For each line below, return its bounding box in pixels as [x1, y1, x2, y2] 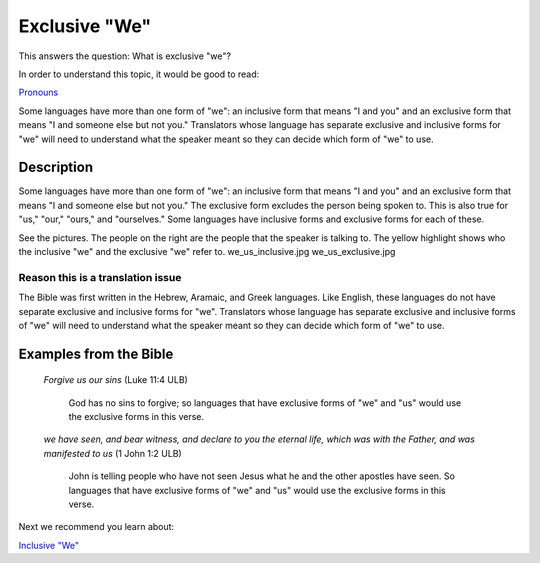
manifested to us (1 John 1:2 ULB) [43, 447, 182, 459]
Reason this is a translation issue [18, 270, 182, 284]
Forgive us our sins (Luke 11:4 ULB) [43, 374, 189, 386]
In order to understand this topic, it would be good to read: [18, 68, 260, 80]
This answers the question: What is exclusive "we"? [18, 50, 232, 62]
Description [18, 159, 94, 176]
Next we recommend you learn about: [18, 521, 175, 533]
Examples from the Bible [18, 345, 174, 362]
